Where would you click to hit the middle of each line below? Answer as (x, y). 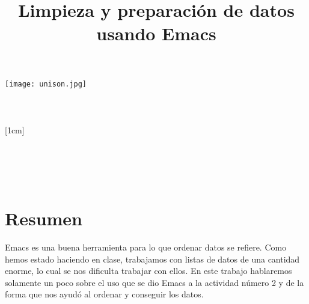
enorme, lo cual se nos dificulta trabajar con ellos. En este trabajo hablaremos (148, 271)
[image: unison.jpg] (46, 84)
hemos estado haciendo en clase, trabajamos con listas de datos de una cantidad (152, 259)
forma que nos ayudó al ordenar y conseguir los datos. (104, 294)
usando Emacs (156, 33)
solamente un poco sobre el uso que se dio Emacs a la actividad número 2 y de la (154, 282)
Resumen (44, 218)
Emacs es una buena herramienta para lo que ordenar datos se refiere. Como (146, 247)
